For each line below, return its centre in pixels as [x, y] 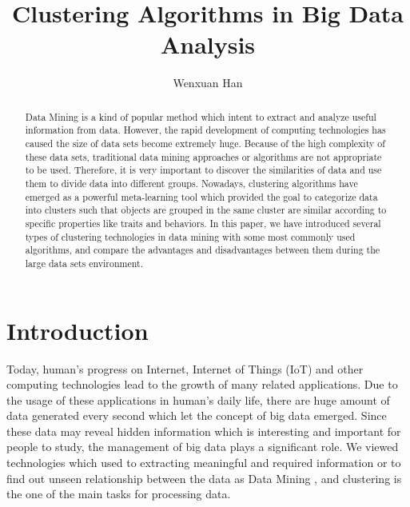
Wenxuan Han [208, 83]
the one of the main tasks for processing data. [119, 494]
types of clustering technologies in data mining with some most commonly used [190, 236]
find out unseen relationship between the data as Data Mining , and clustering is [204, 478]
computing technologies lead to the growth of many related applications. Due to [202, 384]
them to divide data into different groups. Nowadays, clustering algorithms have [191, 183]
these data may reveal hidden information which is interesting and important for [204, 431]
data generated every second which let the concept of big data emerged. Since [197, 415]
